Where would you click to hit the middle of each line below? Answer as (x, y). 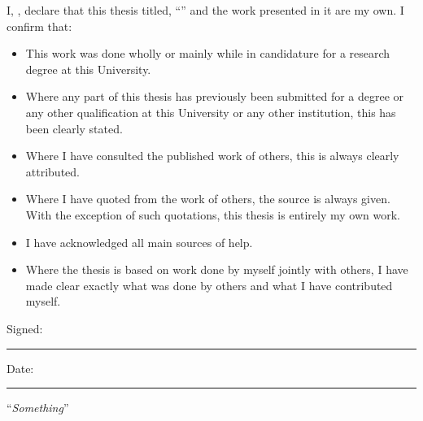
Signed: (25, 328)
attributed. (52, 171)
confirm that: (39, 26)
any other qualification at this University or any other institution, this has (211, 112)
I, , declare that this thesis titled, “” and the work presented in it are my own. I (205, 10)
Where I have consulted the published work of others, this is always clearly (212, 156)
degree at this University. (88, 69)
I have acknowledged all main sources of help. (139, 242)
